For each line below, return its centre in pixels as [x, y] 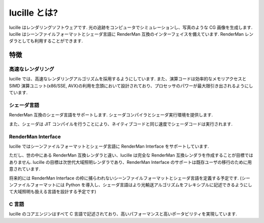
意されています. [25, 169]
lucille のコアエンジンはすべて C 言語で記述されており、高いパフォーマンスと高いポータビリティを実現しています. [123, 214]
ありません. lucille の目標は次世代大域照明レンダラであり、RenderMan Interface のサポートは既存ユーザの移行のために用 [130, 162]
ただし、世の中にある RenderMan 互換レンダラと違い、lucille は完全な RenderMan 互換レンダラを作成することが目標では [131, 155]
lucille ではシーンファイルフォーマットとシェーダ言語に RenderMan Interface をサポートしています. [109, 146]
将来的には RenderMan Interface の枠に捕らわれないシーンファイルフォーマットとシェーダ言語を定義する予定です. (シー [130, 178]
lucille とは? [33, 13]
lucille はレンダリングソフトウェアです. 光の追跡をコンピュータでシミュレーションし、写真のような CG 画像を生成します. [131, 27]
